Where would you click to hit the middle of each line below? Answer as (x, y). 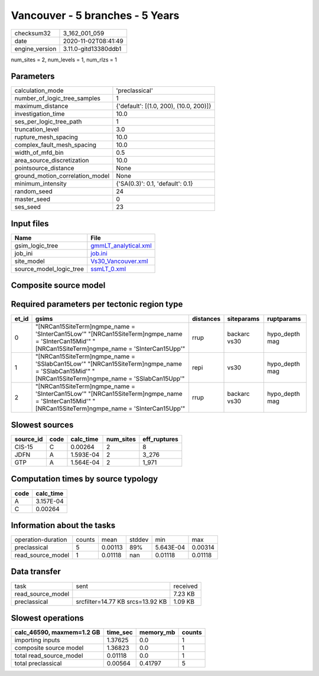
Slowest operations (47, 618)
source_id (29, 439)
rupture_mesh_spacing (46, 137)
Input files (30, 224)
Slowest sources (42, 425)
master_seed (32, 199)
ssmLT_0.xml (108, 269)
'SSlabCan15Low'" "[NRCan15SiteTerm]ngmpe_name (109, 363)
